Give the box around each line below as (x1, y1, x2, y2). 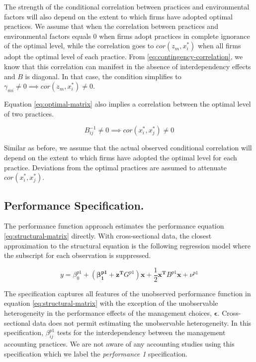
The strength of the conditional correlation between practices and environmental (4, 1, 250, 11)
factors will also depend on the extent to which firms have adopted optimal (4, 11, 233, 21)
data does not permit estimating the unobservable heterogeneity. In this (32, 317, 252, 328)
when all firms (197, 40, 241, 51)
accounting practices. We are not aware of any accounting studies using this (4, 338, 235, 349)
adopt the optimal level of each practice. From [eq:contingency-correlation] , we (4, 51, 243, 62)
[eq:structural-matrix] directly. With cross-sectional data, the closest (4, 230, 212, 241)
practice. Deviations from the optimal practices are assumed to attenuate (4, 162, 227, 172)
